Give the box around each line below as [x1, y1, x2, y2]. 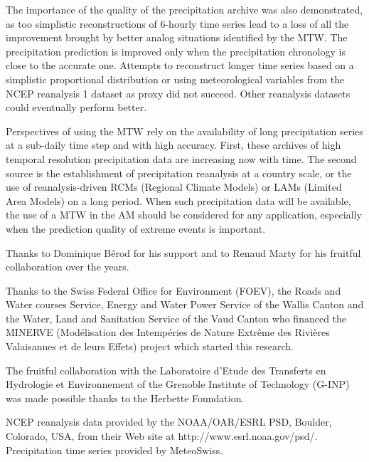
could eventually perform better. [6, 100, 147, 115]
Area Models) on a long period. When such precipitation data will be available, [6, 193, 351, 208]
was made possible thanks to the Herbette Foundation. [6, 390, 245, 405]
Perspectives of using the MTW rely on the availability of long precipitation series [6, 123, 363, 138]
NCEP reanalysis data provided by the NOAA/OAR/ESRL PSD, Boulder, [6, 414, 332, 429]
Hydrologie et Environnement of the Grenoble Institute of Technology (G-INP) [6, 377, 350, 392]
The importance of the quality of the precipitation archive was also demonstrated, [6, 2, 363, 16]
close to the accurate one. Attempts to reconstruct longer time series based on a [6, 58, 354, 73]
